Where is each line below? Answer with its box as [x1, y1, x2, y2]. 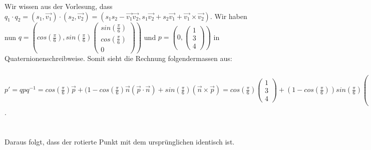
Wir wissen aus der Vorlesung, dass [5, 1, 113, 11]
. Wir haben [210, 10, 247, 21]
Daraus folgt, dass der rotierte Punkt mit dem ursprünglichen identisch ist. [5, 136, 235, 147]
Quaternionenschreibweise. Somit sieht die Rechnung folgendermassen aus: [5, 52, 232, 63]
